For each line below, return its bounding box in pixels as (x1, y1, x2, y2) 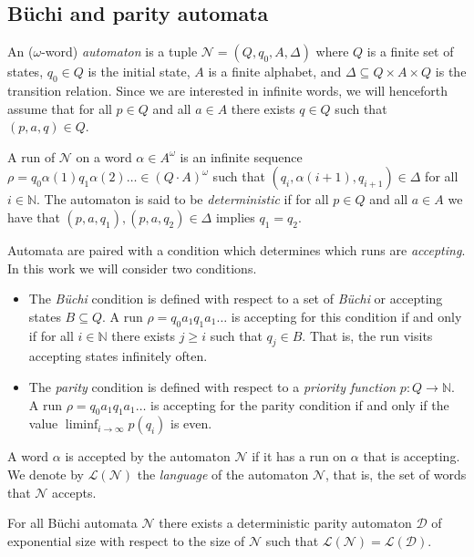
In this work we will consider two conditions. (7, 258, 257, 277)
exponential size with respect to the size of (7, 531, 245, 550)
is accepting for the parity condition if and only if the (150, 395, 449, 414)
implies (215, 207, 255, 226)
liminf (65, 418, 98, 432)
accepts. (52, 482, 97, 501)
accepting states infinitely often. (28, 346, 208, 366)
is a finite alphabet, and (208, 62, 342, 81)
